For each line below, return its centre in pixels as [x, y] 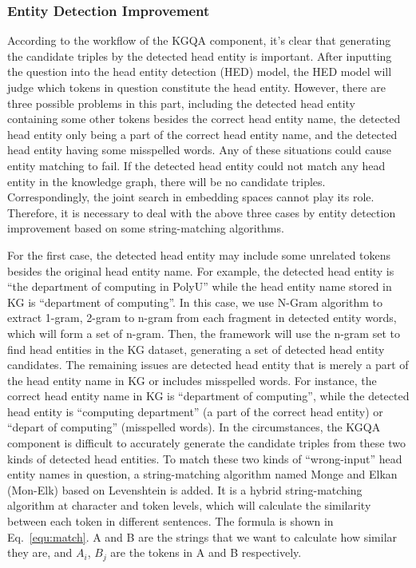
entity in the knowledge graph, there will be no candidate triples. [166, 181]
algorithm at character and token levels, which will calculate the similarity [189, 505]
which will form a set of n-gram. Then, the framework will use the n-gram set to [204, 333]
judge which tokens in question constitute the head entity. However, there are [196, 87]
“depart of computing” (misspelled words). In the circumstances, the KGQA [194, 427]
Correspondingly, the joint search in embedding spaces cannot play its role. [191, 197]
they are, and [40, 552]
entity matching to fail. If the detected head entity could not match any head [196, 165]
